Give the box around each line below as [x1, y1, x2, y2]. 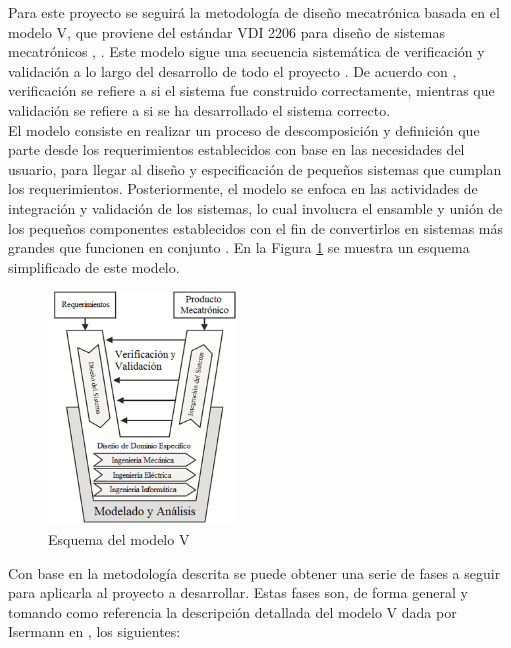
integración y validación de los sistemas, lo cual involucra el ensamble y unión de [8, 197, 503, 218]
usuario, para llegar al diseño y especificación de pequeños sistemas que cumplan [8, 158, 502, 179]
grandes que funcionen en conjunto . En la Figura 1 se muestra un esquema [8, 237, 470, 258]
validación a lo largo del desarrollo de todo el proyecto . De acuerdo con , [8, 60, 457, 81]
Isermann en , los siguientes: [8, 621, 181, 642]
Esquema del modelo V [48, 528, 190, 549]
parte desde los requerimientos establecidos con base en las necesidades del [8, 139, 465, 160]
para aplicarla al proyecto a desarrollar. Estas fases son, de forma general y [8, 582, 468, 603]
